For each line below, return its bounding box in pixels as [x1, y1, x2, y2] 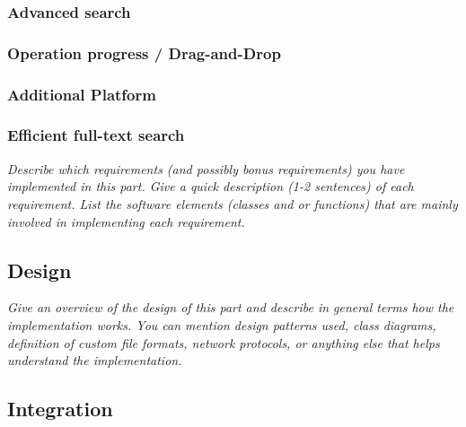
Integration [7, 395, 113, 423]
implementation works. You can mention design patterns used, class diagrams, [7, 315, 436, 334]
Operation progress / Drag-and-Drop [7, 41, 281, 64]
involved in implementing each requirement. [7, 212, 245, 231]
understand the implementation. [7, 351, 182, 370]
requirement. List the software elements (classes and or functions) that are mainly [7, 194, 458, 213]
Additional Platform [7, 83, 156, 105]
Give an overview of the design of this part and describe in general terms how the [7, 298, 454, 317]
